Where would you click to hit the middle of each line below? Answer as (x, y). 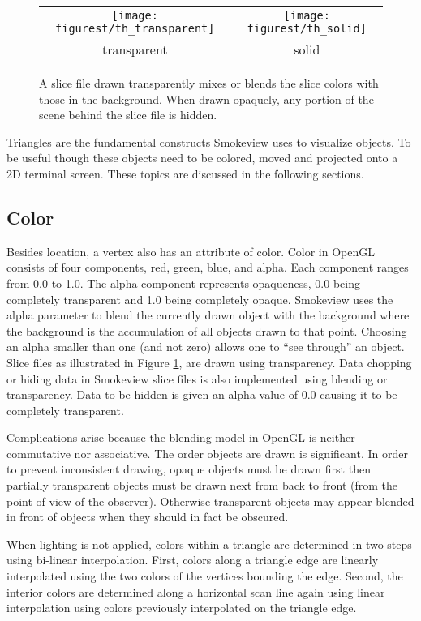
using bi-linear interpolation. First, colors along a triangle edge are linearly (193, 560)
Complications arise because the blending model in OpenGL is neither (181, 437)
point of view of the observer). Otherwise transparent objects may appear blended (210, 501)
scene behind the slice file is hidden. (128, 115)
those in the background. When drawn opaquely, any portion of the (206, 99)
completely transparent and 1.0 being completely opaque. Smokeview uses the (200, 299)
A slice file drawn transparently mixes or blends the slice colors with (209, 83)
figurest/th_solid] (307, 28)
